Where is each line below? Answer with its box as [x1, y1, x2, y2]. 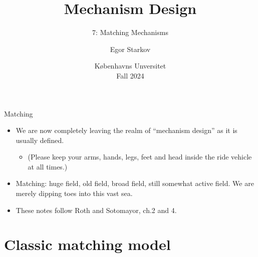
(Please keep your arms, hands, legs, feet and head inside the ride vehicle [28, 151, 252, 162]
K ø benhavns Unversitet [94, 60, 166, 71]
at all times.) [28, 161, 68, 171]
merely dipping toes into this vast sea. [16, 188, 133, 198]
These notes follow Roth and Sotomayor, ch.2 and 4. [16, 204, 177, 215]
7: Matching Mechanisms [92, 27, 168, 37]
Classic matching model [4, 234, 171, 254]
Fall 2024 [116, 70, 144, 80]
